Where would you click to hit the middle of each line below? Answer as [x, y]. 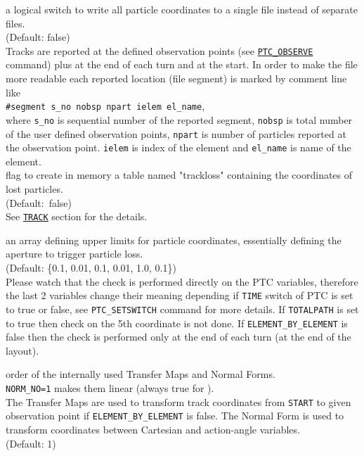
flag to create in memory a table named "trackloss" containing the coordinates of [179, 175]
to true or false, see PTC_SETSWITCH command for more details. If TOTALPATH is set [182, 309]
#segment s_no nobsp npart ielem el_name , [105, 106]
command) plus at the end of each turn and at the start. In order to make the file [182, 64]
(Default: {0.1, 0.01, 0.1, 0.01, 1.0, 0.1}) [91, 268]
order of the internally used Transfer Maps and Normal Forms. [141, 374]
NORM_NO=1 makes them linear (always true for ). [110, 388]
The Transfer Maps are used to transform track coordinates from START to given [178, 401]
